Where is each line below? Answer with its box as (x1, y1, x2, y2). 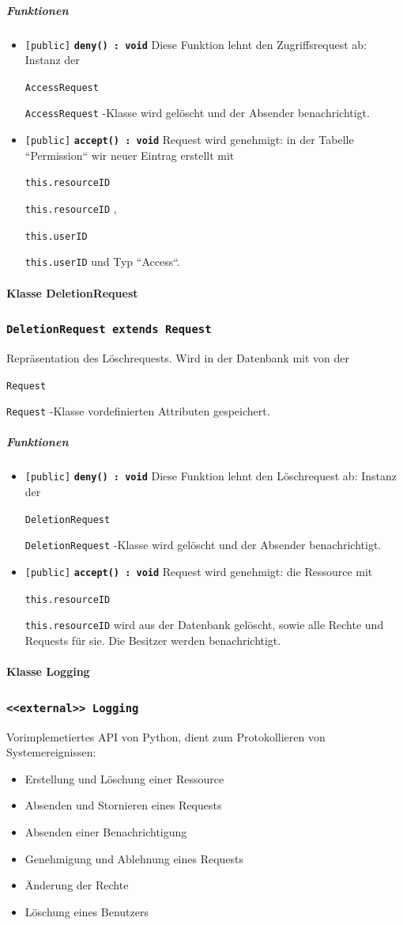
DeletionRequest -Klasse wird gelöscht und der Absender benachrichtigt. (24, 536, 382, 553)
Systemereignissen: (6, 744, 96, 760)
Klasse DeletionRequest (6, 284, 138, 301)
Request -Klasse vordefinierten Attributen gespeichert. (6, 403, 270, 419)
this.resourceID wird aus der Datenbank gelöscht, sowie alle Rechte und (24, 616, 384, 633)
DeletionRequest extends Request (6, 323, 212, 336)
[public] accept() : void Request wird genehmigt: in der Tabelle (24, 131, 354, 148)
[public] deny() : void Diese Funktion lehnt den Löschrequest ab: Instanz (24, 468, 397, 484)
